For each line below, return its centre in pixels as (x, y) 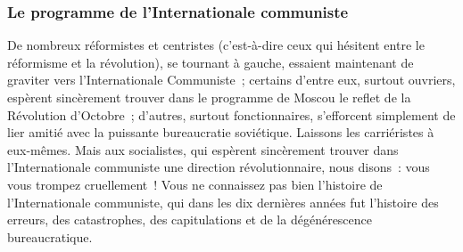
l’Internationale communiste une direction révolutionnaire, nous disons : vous (219, 167)
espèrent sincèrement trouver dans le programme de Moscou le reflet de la (209, 97)
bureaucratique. (50, 236)
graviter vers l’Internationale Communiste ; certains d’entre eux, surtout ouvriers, (231, 80)
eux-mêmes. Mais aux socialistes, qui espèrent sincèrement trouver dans (203, 149)
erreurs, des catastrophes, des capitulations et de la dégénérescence (190, 219)
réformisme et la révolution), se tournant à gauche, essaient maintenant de (211, 62)
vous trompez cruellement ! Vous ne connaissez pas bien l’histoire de (195, 184)
